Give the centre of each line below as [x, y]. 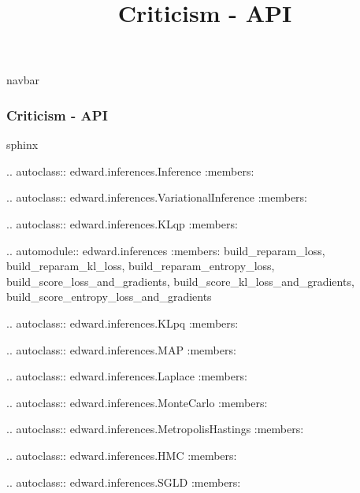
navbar [23, 80]
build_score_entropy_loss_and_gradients [109, 297]
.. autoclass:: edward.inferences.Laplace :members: [127, 376]
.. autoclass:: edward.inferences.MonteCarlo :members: [137, 402]
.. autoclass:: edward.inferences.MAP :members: [121, 349]
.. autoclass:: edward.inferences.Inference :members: [130, 171]
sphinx [22, 145]
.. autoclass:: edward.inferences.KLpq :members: [122, 322]
